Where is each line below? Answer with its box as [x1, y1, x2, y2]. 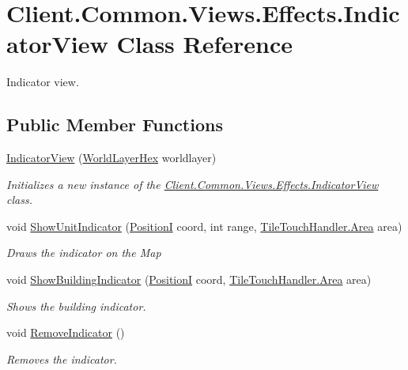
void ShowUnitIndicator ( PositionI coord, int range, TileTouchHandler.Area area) [6, 217, 402, 234]
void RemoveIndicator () [6, 324, 125, 341]
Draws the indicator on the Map [6, 244, 161, 261]
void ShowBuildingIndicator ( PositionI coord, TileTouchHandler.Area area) [6, 271, 372, 288]
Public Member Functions [6, 112, 223, 137]
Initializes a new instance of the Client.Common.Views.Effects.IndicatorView [6, 176, 379, 192]
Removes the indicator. [6, 350, 117, 367]
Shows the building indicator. [6, 297, 146, 314]
